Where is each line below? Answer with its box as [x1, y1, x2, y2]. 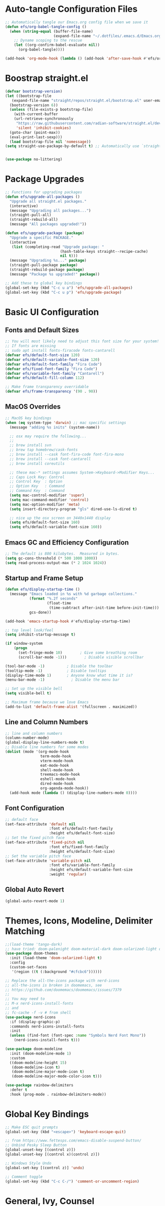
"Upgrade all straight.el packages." [9, 199, 87, 204]
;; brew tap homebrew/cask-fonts [9, 448, 78, 452]
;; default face [5, 817, 38, 822]
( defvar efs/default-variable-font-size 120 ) [5, 357, 100, 362]
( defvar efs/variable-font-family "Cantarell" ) [5, 371, 105, 376]
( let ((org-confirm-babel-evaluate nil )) [14, 43, 100, 48]
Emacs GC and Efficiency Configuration [5, 538, 129, 546]
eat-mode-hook [40, 763, 69, 768]
